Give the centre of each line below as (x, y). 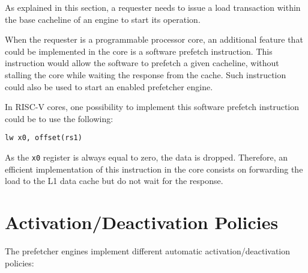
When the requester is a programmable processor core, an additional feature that (154, 39)
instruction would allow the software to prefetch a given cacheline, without (142, 63)
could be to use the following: (59, 118)
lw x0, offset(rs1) (44, 138)
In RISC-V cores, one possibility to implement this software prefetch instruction (152, 107)
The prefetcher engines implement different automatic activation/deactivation (148, 250)
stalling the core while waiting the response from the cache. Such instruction (146, 74)
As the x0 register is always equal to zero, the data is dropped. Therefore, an (146, 157)
